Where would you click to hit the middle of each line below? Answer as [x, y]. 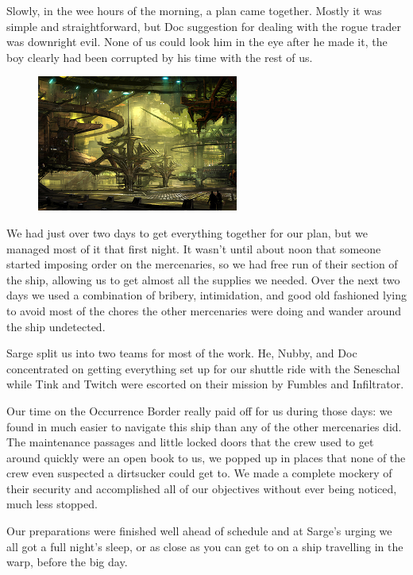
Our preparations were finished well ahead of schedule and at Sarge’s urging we [199, 531]
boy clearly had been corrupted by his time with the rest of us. [160, 57]
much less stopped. [52, 504]
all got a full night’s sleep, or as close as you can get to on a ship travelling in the [205, 546]
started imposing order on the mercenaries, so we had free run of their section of [202, 264]
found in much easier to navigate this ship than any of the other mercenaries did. [204, 426]
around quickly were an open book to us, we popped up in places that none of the [206, 457]
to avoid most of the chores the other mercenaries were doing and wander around [204, 310]
